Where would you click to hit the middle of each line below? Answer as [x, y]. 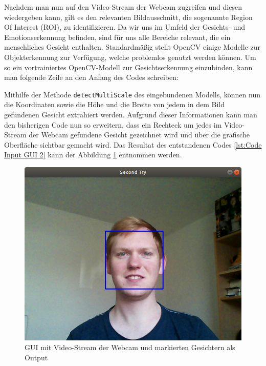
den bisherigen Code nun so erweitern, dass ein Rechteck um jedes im [113, 124]
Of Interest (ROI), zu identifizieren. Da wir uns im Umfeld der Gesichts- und [125, 27]
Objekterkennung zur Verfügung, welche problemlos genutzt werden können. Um [130, 57]
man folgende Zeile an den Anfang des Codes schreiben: [91, 77]
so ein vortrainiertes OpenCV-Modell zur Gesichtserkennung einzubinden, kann [128, 67]
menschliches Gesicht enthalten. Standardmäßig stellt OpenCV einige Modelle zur [132, 47]
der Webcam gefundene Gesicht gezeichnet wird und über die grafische [139, 135]
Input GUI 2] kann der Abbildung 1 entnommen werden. [93, 155]
